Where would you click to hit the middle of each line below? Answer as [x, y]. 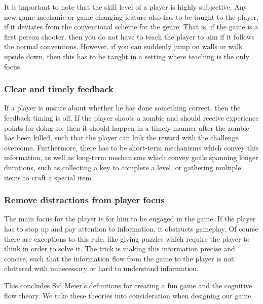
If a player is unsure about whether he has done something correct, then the [122, 108]
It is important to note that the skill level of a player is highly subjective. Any [126, 7]
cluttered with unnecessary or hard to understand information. [101, 268]
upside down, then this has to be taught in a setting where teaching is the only [127, 56]
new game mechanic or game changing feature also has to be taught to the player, [131, 16]
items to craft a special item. [49, 177]
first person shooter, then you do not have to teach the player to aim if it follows [129, 36]
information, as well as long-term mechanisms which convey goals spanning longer [131, 157]
